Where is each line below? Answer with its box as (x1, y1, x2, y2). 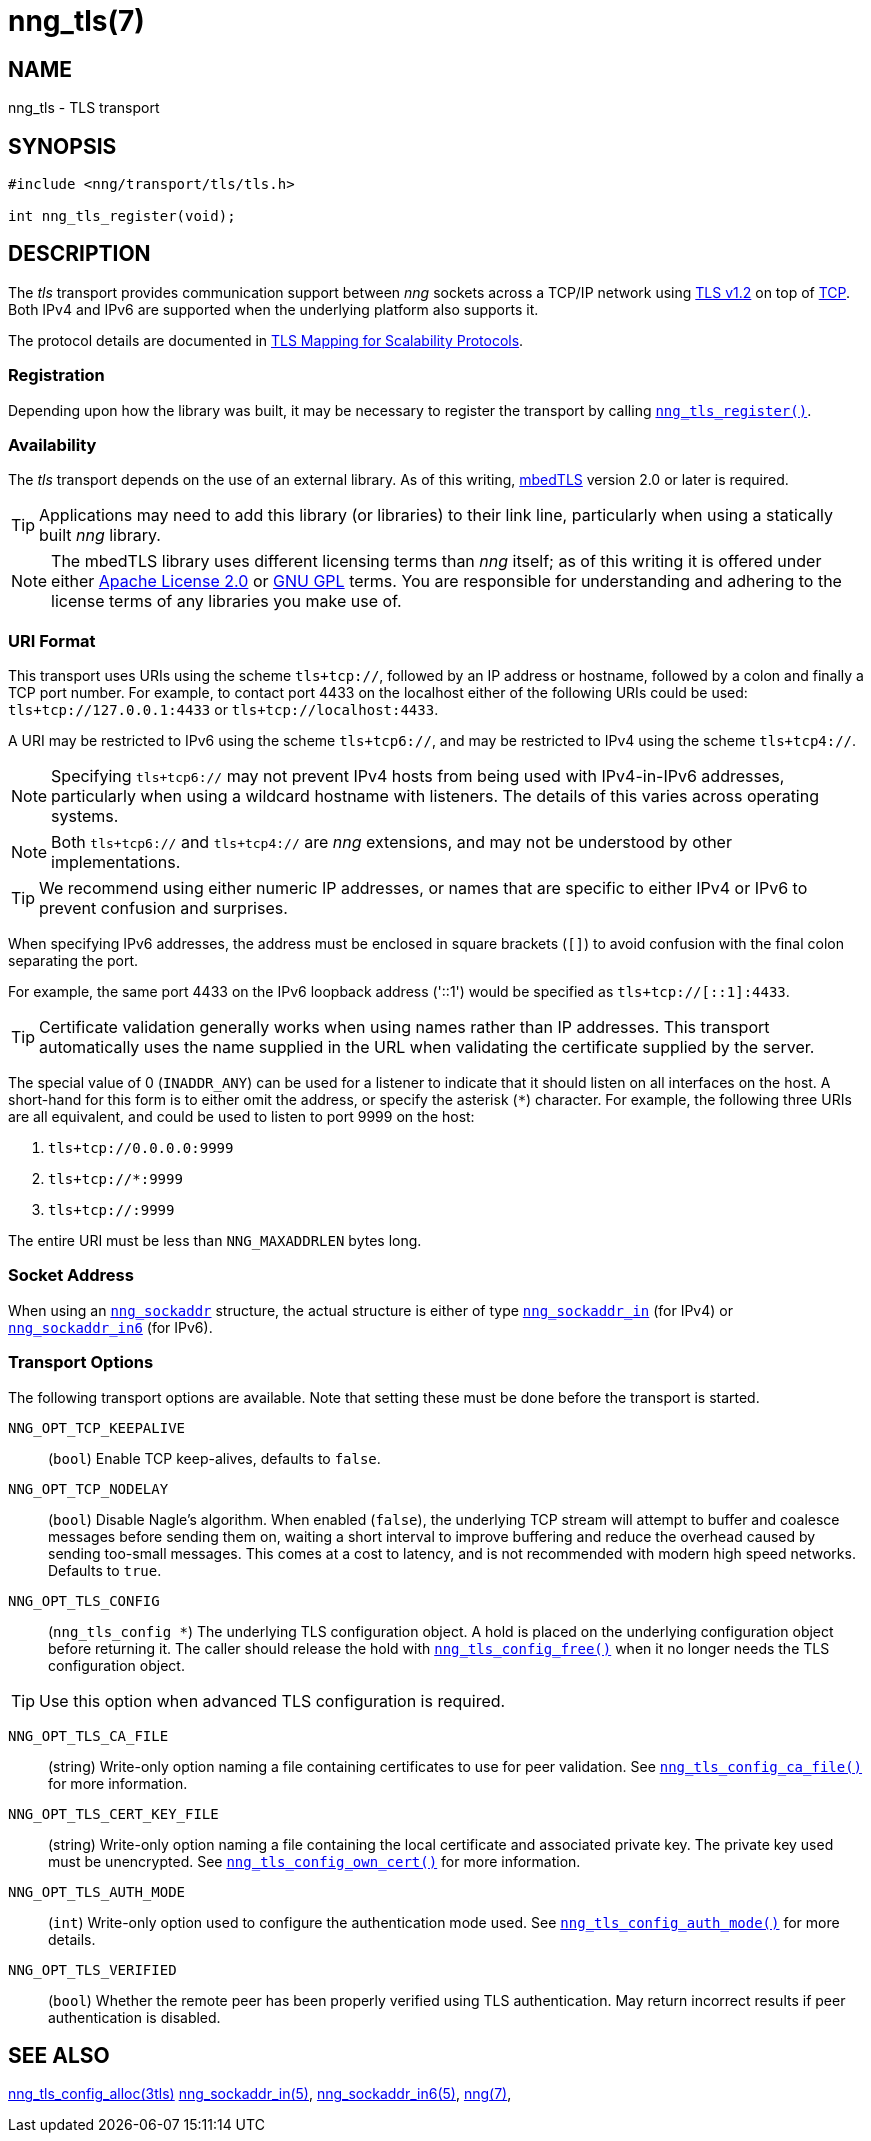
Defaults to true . (48, 1561, 162, 1579)
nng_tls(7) (8, 4, 145, 38)
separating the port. (8, 952, 139, 970)
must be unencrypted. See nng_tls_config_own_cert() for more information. (48, 1852, 581, 1870)
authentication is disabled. (48, 2008, 221, 2026)
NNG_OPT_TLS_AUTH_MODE (8, 1883, 186, 1900)
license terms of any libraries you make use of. (51, 591, 402, 612)
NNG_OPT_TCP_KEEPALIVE (8, 1419, 186, 1436)
